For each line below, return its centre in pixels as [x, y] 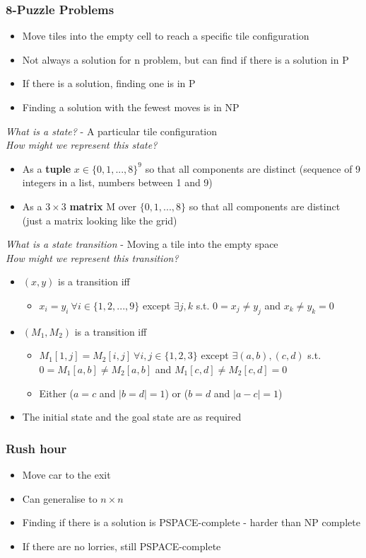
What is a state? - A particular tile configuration [112, 131]
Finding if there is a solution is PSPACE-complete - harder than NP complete [191, 522]
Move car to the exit [66, 474]
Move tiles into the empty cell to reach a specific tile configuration [166, 36]
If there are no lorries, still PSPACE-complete [122, 546]
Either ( [57, 393]
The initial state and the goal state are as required [132, 417]
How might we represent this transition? [92, 257]
